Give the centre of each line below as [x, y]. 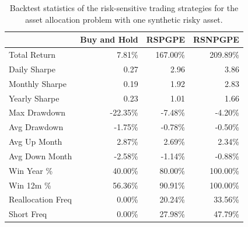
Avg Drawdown [36, 127]
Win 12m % [30, 185]
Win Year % [31, 170]
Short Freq [28, 214]
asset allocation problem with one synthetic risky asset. [124, 19]
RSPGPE [166, 39]
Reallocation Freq [40, 199]
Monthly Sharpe [38, 83]
